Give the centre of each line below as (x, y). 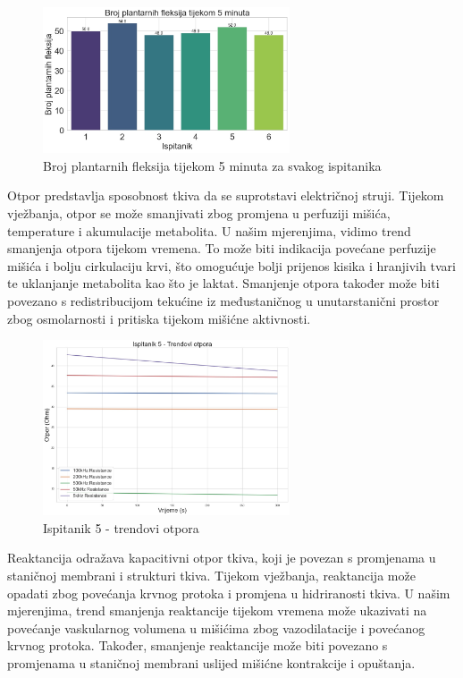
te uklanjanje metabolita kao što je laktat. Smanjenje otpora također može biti (223, 283)
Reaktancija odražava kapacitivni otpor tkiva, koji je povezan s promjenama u (222, 558)
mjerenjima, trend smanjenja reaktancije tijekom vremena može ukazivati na (217, 610)
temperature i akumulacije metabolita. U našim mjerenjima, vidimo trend (209, 230)
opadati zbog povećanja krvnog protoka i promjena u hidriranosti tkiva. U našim (229, 593)
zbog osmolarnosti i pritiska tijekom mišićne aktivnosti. (159, 318)
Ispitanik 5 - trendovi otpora (121, 527)
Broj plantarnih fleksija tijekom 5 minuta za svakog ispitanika (212, 165)
